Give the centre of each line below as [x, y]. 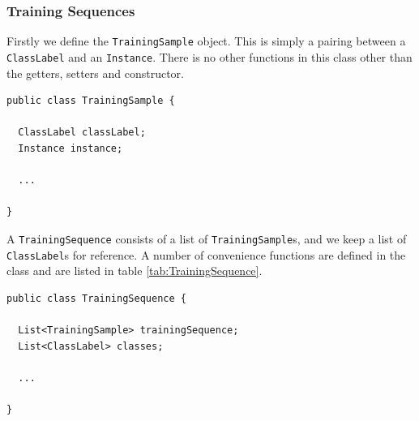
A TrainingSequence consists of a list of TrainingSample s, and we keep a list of [207, 238]
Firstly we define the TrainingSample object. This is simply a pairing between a [206, 41]
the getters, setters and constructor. [96, 73]
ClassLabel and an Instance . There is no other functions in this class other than [209, 56]
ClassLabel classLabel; [82, 133]
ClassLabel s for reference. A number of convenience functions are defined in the [206, 254]
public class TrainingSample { [91, 101]
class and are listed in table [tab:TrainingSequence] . [135, 271]
